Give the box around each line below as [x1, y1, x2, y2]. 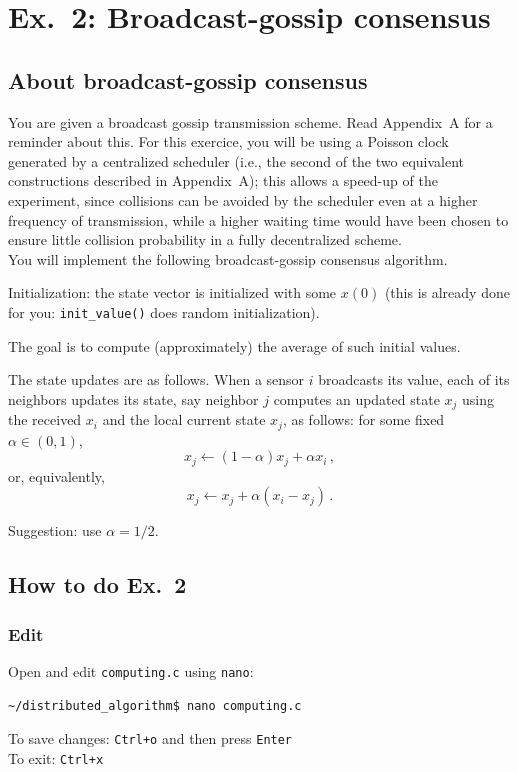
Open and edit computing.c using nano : [8, 660, 254, 681]
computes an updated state [273, 388, 440, 409]
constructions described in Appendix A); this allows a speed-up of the [8, 170, 438, 191]
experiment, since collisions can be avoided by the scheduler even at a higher [8, 189, 478, 210]
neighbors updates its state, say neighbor [8, 388, 259, 409]
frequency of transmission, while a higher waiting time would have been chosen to [8, 209, 509, 230]
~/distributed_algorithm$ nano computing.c [8, 698, 302, 713]
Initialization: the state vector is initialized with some [8, 282, 337, 303]
